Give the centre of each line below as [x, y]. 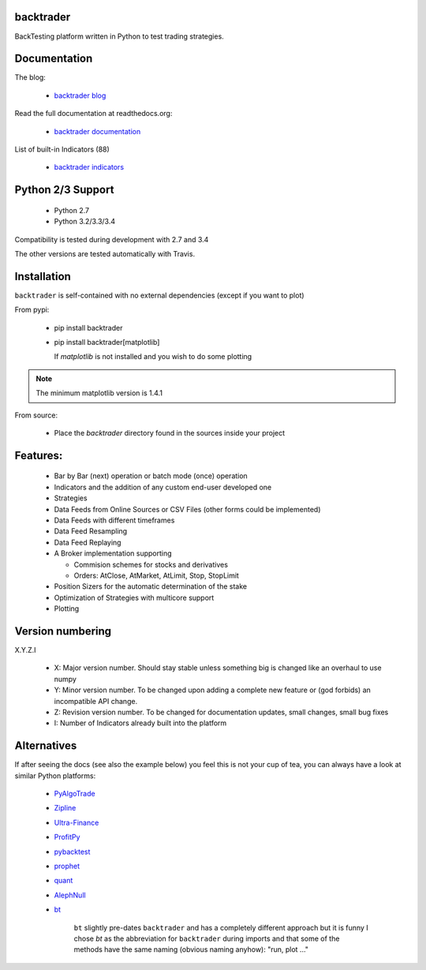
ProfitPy [67, 837]
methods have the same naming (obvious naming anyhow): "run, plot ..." [191, 949]
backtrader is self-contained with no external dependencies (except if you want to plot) [159, 295]
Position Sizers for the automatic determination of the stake [151, 586]
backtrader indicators [89, 167]
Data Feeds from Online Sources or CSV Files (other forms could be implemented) [187, 509]
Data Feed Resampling [91, 531]
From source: [36, 415]
